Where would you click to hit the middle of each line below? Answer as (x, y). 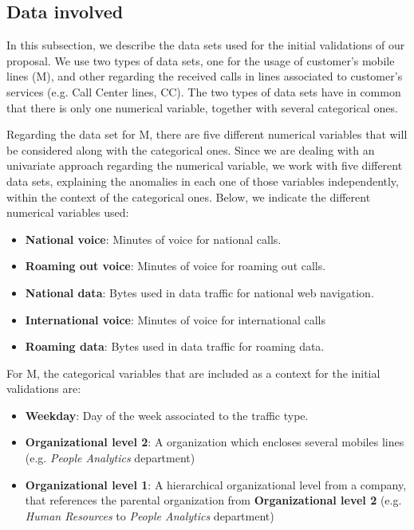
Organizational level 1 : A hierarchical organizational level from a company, (216, 484)
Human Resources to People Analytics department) (150, 515)
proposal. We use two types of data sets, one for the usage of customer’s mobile (201, 60)
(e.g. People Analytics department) (110, 458)
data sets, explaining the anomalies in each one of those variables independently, (203, 181)
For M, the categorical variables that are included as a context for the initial (193, 373)
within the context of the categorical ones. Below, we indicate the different (189, 196)
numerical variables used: (68, 212)
